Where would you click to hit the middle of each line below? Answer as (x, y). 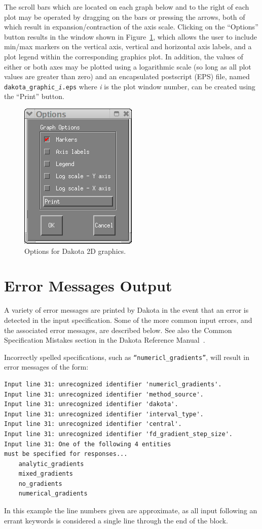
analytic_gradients (51, 464)
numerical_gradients (53, 494)
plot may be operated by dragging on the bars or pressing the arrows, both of (125, 16)
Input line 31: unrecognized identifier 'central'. (93, 424)
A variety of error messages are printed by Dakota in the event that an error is (126, 310)
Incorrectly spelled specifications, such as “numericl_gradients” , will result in (127, 357)
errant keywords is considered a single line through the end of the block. (116, 520)
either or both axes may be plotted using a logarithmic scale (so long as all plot (128, 66)
